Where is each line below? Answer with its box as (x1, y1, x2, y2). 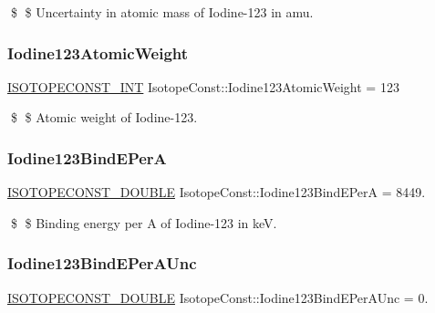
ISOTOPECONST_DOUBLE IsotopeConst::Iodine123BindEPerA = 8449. (7, 183, 426, 202)
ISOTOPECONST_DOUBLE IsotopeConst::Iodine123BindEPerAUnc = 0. (7, 287, 429, 307)
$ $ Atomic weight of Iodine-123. (10, 108, 198, 127)
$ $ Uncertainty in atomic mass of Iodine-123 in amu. (10, 3, 314, 21)
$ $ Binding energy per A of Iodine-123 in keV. (10, 213, 277, 232)
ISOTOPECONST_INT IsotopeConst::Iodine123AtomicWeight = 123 (7, 77, 399, 96)
